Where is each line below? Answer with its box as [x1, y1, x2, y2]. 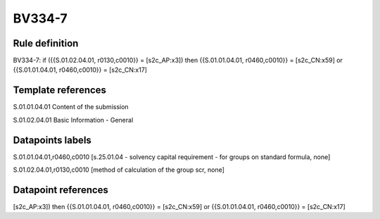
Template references [13, 85, 107, 96]
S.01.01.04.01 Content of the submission [13, 103, 129, 111]
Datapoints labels [13, 134, 91, 146]
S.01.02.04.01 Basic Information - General [13, 115, 134, 124]
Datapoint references [13, 184, 109, 196]
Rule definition [13, 37, 79, 49]
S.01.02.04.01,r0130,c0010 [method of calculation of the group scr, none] [13, 165, 225, 174]
